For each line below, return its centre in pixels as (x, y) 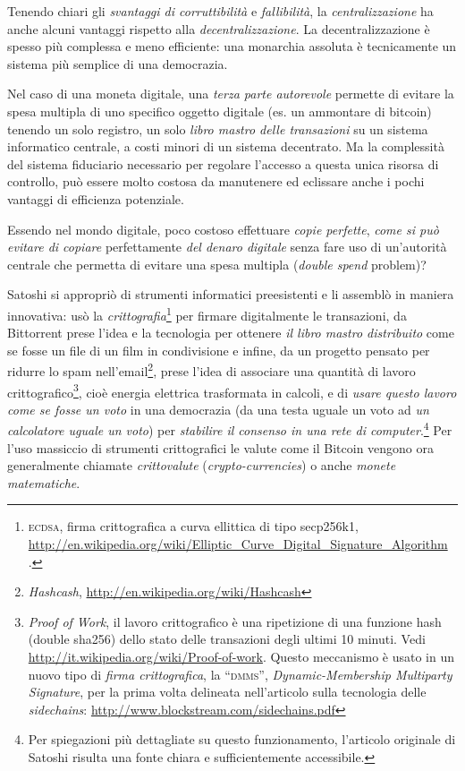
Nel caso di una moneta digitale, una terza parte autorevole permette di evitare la (231, 94)
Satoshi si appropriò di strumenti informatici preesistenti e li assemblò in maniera (231, 294)
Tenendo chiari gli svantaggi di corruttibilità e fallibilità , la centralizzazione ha (220, 11)
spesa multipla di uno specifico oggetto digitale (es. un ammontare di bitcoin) (220, 111)
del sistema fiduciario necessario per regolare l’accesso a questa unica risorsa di (223, 163)
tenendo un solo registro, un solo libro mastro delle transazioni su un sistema (218, 128)
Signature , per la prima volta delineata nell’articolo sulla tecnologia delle (227, 692)
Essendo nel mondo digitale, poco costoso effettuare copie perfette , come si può (223, 229)
